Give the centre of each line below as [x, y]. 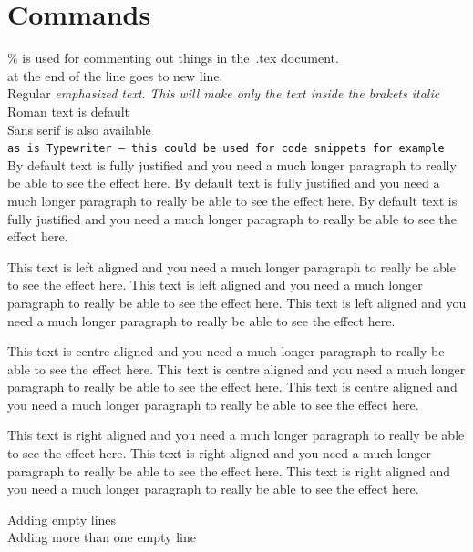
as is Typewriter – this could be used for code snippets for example [226, 149]
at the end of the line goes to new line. [115, 75]
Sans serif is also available [79, 129]
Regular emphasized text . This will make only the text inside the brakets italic [224, 93]
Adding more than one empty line [102, 537]
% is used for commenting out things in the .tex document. [173, 58]
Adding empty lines [62, 519]
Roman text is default [69, 111]
